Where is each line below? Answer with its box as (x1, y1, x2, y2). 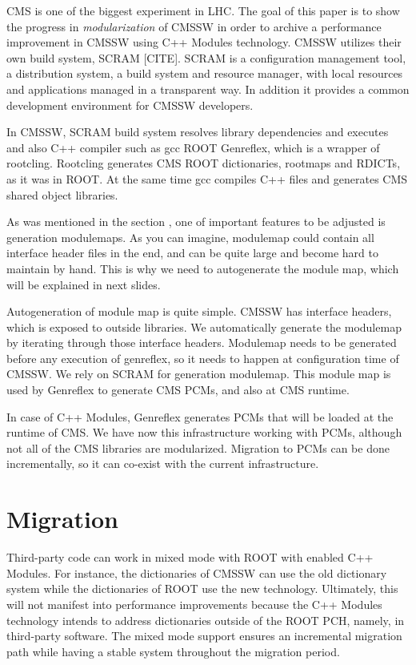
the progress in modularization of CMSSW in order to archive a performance (6, 18, 382, 34)
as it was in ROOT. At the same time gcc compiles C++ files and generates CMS (6, 170, 408, 187)
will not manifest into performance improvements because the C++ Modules (6, 595, 382, 612)
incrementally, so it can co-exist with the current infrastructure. (6, 455, 319, 472)
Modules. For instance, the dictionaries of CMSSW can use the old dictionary (6, 564, 387, 581)
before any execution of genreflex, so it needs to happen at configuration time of (6, 349, 399, 366)
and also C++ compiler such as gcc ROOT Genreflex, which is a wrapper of (6, 139, 380, 155)
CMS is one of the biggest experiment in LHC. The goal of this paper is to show (6, 2, 400, 18)
